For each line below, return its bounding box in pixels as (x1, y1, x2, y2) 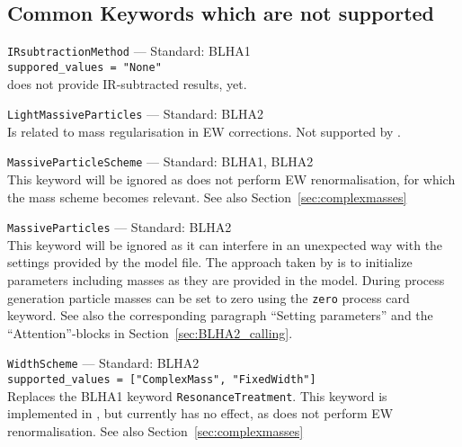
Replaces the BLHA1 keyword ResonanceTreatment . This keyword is (7, 386, 387, 405)
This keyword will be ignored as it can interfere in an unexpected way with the (7, 235, 443, 254)
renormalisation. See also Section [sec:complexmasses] (7, 422, 304, 441)
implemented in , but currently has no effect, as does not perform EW (7, 404, 394, 423)
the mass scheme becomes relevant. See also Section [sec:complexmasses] (7, 187, 407, 206)
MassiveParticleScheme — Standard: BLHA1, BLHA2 (7, 152, 314, 171)
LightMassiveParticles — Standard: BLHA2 (7, 104, 263, 123)
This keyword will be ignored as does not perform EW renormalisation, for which (7, 170, 456, 189)
